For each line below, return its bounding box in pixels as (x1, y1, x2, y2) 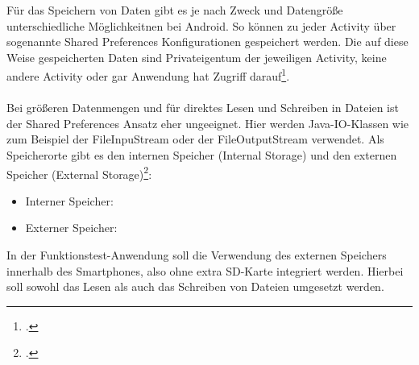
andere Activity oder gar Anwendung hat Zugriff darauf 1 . (6, 65, 290, 85)
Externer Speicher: (25, 219, 118, 236)
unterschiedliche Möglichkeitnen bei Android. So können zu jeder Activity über (6, 17, 396, 34)
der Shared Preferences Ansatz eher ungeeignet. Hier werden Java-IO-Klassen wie (6, 114, 409, 131)
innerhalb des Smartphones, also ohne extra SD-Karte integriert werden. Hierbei (6, 262, 404, 279)
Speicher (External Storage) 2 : (6, 163, 152, 182)
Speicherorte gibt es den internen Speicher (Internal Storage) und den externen (6, 147, 397, 163)
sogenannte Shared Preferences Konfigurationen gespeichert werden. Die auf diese (6, 33, 409, 50)
